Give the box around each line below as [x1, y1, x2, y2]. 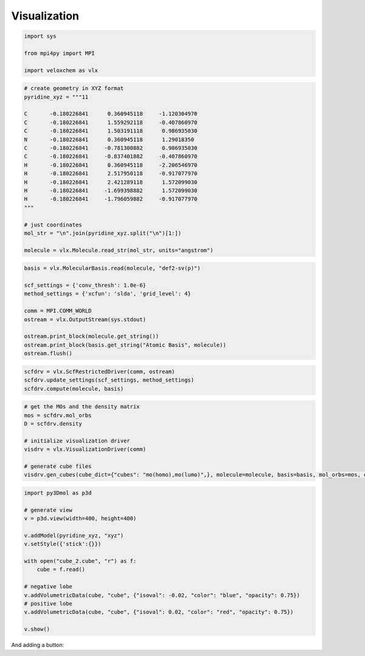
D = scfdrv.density [24, 420, 82, 427]
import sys [24, 33, 57, 40]
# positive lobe [24, 600, 73, 607]
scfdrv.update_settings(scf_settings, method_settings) [24, 377, 195, 383]
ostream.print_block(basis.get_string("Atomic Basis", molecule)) [24, 341, 226, 348]
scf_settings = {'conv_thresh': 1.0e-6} [24, 282, 146, 289]
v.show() [24, 626, 50, 633]
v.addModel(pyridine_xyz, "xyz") [24, 532, 124, 539]
